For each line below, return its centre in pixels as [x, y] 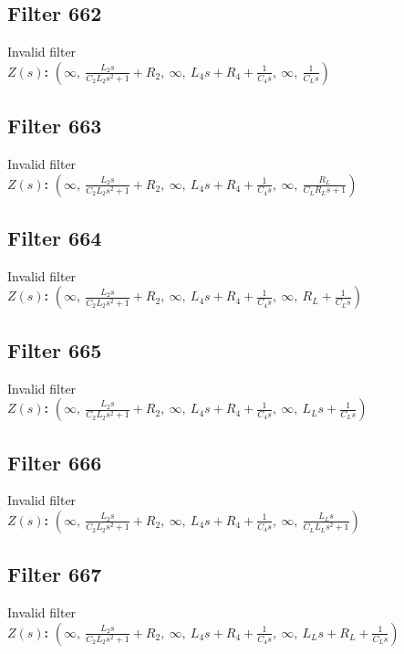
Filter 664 [55, 237]
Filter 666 [55, 462]
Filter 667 [55, 574]
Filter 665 [55, 349]
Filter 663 [55, 126]
